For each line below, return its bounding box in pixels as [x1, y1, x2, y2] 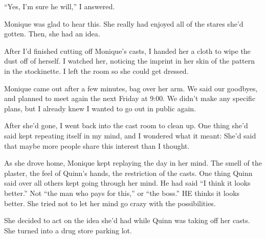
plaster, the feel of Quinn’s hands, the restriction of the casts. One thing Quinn [4, 167, 253, 178]
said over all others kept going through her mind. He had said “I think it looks [4, 177, 251, 188]
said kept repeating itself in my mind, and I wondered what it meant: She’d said [4, 130, 256, 141]
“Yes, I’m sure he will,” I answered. [4, 1, 115, 11]
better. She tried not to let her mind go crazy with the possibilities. [4, 197, 216, 208]
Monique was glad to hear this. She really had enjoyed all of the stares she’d [4, 18, 243, 29]
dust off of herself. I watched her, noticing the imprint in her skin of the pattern [4, 55, 255, 66]
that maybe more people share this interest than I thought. [4, 140, 190, 151]
